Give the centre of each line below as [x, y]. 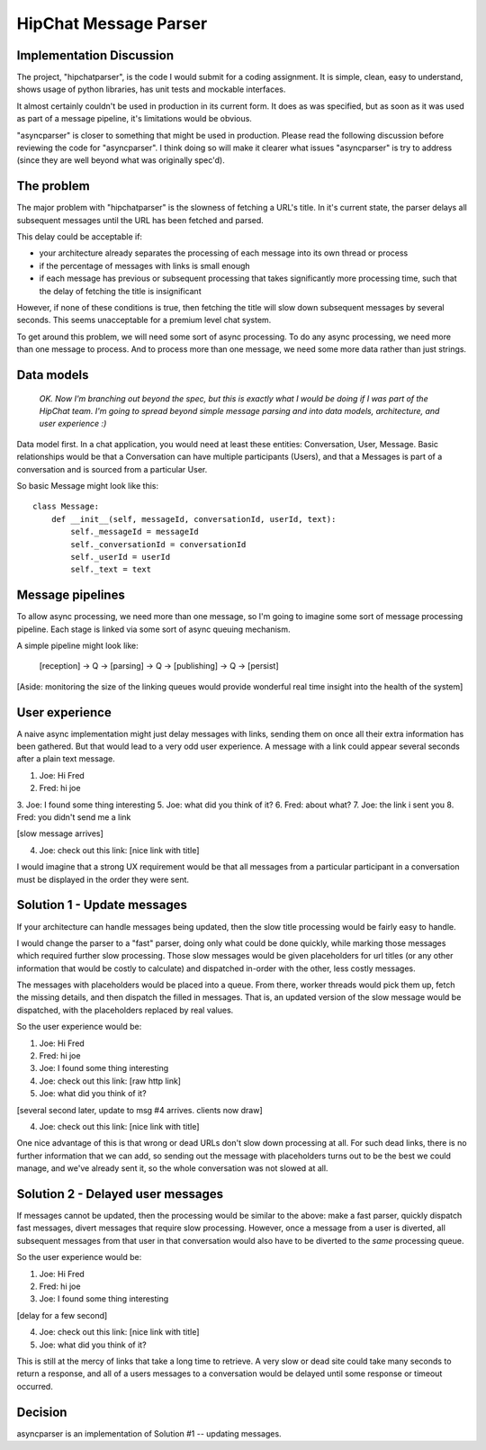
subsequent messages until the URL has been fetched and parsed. [140, 220]
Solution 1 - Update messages [102, 905]
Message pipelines [71, 595]
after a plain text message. [66, 759]
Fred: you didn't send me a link [74, 817]
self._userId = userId [121, 557]
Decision [42, 1412]
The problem [53, 186]
